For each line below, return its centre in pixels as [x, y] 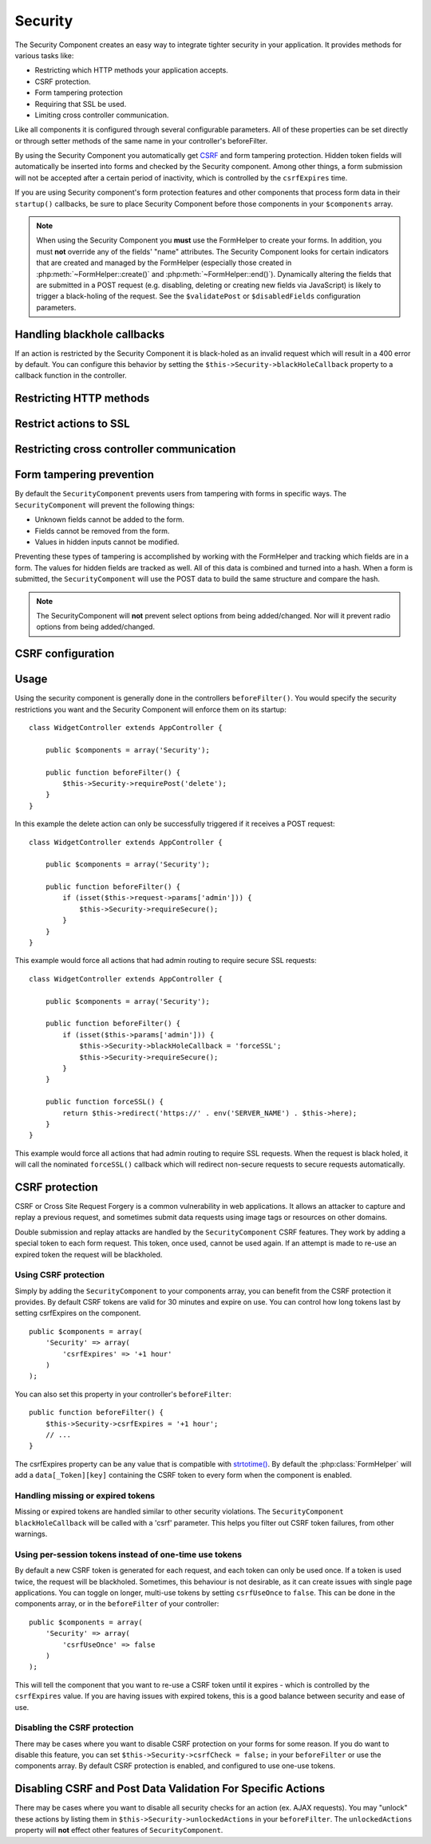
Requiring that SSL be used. [81, 104]
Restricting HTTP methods [82, 399]
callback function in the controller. [71, 376]
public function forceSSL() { [104, 1102]
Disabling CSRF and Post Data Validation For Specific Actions [170, 1789]
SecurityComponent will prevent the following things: [105, 505]
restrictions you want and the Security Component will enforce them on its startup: [150, 709]
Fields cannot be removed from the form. [102, 531]
